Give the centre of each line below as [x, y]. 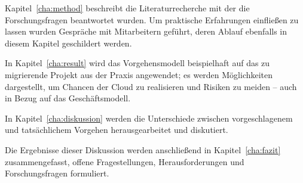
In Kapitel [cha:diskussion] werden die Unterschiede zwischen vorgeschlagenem [149, 118]
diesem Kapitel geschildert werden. [68, 43]
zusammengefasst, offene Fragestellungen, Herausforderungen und [125, 161]
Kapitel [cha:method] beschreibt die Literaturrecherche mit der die [127, 8]
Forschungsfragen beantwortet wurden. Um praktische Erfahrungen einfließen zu [152, 19]
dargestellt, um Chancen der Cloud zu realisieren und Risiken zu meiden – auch [151, 86]
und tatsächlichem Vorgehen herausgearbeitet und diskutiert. [117, 130]
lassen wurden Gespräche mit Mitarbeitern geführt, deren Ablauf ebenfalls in [146, 31]
